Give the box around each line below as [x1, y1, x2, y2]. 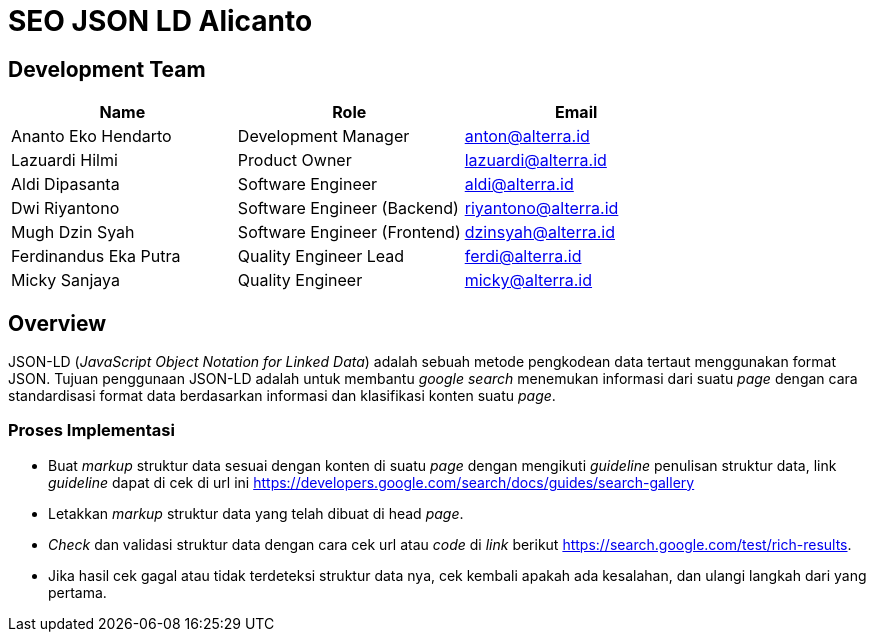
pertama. [48, 583, 107, 601]
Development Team [8, 56, 206, 82]
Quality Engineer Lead [237, 246, 405, 267]
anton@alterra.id [464, 126, 590, 147]
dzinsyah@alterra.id [464, 222, 615, 243]
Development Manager [237, 126, 410, 147]
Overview [8, 310, 107, 336]
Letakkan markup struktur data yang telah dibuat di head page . [48, 504, 464, 522]
